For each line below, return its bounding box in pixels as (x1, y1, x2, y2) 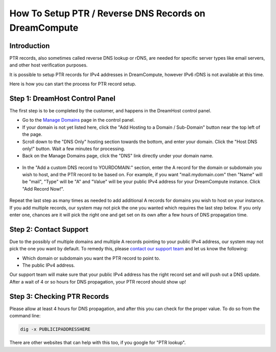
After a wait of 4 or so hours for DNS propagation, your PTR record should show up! (9, 278, 187, 285)
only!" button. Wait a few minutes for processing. (22, 146, 125, 152)
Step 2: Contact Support (9, 225, 89, 233)
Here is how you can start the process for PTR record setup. (9, 81, 136, 87)
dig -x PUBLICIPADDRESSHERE (20, 326, 90, 332)
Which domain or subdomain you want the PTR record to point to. (22, 255, 160, 261)
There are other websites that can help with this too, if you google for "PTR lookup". (9, 340, 186, 346)
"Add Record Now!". (22, 185, 64, 192)
